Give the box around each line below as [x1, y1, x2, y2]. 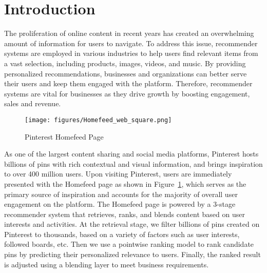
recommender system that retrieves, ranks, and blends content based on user [4, 208, 245, 219]
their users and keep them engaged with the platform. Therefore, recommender [4, 78, 253, 89]
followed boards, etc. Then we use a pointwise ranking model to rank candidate [4, 239, 254, 249]
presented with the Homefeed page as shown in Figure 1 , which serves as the [4, 178, 246, 189]
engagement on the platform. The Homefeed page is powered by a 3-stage [4, 199, 236, 209]
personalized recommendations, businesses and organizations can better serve [4, 68, 247, 79]
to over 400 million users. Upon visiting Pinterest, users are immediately [4, 168, 232, 179]
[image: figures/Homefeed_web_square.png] [25, 116, 172, 124]
